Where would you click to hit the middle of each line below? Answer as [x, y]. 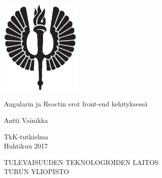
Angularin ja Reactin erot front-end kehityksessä [76, 104]
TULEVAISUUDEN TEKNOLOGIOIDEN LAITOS [81, 162]
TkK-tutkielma [26, 136]
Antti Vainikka [26, 120]
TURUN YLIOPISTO [37, 171]
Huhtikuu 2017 [26, 146]
